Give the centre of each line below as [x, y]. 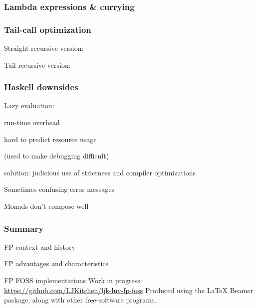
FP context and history [40, 246]
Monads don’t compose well [46, 206]
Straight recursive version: [44, 48]
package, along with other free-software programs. [80, 300]
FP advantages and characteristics [56, 263]
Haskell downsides [41, 87]
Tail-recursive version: [37, 65]
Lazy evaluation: [29, 105]
